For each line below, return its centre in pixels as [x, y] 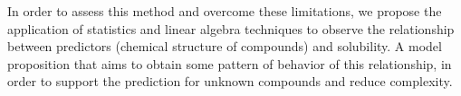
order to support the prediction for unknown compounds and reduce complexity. [230, 81]
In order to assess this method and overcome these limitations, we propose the [225, 11]
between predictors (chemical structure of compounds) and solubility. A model [225, 46]
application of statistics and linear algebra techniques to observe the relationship [231, 28]
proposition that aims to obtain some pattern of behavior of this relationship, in [230, 63]
